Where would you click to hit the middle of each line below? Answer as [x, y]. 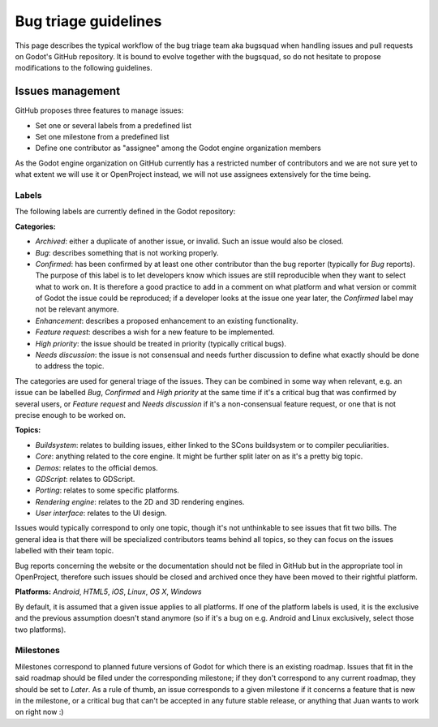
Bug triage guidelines [88, 21]
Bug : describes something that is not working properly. [127, 252]
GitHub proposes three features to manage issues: [99, 110]
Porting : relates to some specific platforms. [107, 490]
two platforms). [41, 630]
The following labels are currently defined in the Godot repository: [125, 212]
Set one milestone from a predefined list [102, 137]
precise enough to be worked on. [70, 415]
